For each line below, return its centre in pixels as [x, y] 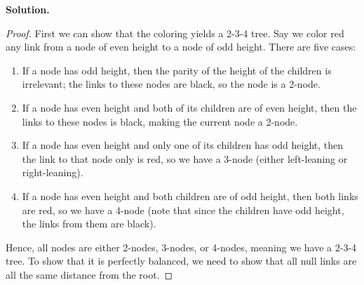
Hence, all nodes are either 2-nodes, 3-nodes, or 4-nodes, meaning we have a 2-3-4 [181, 247]
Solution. [28, 9]
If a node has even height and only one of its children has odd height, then [183, 145]
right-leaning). [53, 172]
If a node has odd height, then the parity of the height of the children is [177, 70]
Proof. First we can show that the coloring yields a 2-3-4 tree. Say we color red [175, 33]
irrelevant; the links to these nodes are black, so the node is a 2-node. [171, 84]
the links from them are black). [89, 224]
